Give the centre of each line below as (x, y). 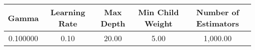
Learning (68, 12)
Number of (218, 12)
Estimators (218, 23)
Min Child (158, 12)
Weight (158, 23)
